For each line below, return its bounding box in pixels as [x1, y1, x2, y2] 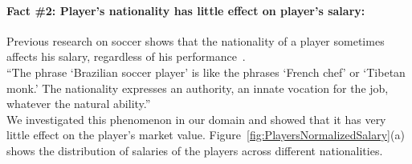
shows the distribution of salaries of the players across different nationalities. [6, 142, 383, 158]
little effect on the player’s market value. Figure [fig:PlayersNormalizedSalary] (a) [6, 126, 405, 143]
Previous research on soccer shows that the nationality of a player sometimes [6, 32, 385, 49]
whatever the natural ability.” [6, 95, 151, 112]
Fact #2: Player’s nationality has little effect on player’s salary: [6, 2, 365, 18]
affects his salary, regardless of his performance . [6, 48, 246, 65]
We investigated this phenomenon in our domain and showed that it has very [6, 110, 386, 127]
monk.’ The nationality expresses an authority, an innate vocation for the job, [6, 79, 389, 96]
